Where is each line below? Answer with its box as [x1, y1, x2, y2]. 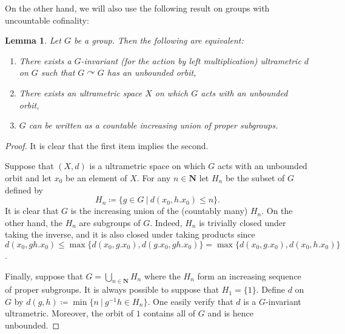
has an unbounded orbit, [107, 66, 196, 79]
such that [41, 66, 75, 79]
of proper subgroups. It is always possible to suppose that [5, 283, 219, 296]
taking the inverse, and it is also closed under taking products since [5, 228, 255, 241]
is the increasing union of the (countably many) [70, 204, 248, 217]
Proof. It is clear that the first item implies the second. [5, 139, 209, 152]
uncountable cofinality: [5, 13, 89, 26]
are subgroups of [79, 216, 141, 229]
